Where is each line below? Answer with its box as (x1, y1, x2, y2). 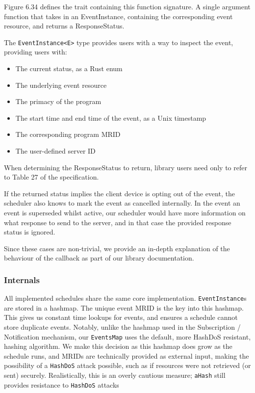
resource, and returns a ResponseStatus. (4, 21, 125, 31)
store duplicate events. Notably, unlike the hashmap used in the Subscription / (4, 322, 241, 332)
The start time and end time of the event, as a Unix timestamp (15, 112, 206, 123)
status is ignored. (4, 227, 55, 237)
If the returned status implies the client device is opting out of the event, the (4, 188, 235, 198)
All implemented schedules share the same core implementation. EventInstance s (4, 293, 247, 303)
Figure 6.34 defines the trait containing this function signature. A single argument (4, 1, 251, 11)
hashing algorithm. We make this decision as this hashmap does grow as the (4, 341, 232, 351)
